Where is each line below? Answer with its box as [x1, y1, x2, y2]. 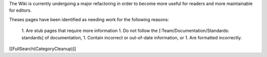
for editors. [9, 7, 32, 13]
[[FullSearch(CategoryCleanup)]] [9, 46, 76, 52]
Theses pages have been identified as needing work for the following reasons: [9, 16, 169, 22]
